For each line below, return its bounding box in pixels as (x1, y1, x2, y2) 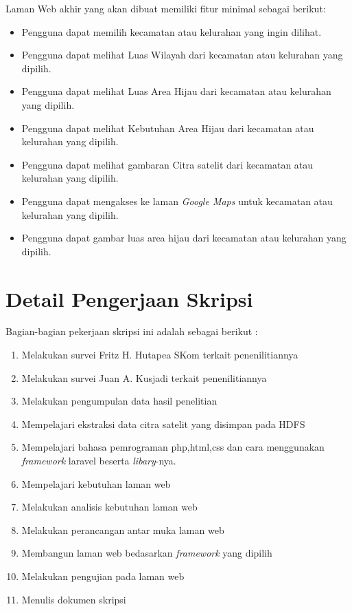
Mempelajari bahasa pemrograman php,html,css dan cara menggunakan (21, 440, 325, 454)
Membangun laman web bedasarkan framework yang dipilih (21, 546, 272, 560)
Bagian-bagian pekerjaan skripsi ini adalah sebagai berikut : (5, 324, 258, 339)
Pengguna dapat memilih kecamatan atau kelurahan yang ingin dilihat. (21, 24, 322, 39)
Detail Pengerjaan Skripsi (5, 284, 253, 312)
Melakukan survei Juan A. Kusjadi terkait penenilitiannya (21, 370, 267, 385)
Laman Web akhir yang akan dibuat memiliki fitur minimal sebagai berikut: (5, 1, 326, 15)
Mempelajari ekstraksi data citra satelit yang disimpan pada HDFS (21, 416, 305, 431)
